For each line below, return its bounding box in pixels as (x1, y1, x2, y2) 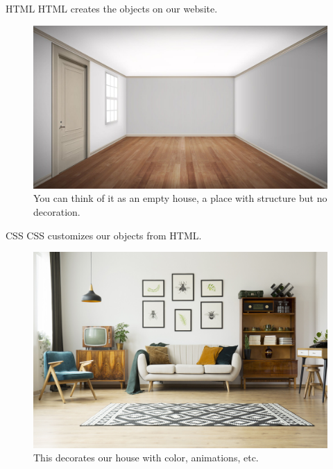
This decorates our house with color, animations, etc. (33, 450, 259, 465)
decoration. (33, 204, 80, 219)
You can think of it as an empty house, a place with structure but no (33, 191, 327, 205)
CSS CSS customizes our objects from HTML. (6, 228, 202, 242)
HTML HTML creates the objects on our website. (6, 1, 218, 15)
